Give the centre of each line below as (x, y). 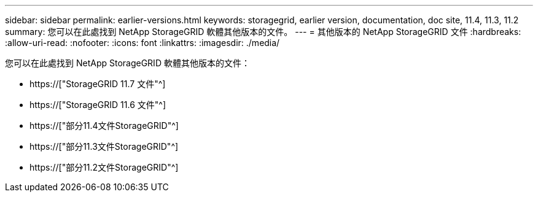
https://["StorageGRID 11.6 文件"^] (98, 105)
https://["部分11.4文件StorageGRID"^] (104, 126)
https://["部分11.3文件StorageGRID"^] (104, 146)
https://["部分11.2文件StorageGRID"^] (104, 167)
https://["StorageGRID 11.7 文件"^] (98, 84)
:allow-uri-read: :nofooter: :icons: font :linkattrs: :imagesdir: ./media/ (142, 43)
